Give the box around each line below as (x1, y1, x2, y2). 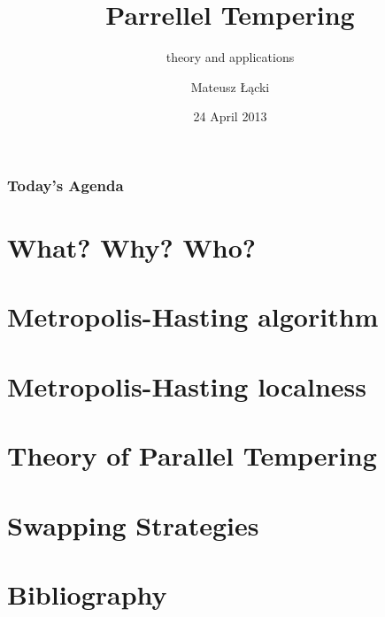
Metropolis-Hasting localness (7, 367, 367, 404)
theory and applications (166, 48, 295, 66)
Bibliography (7, 575, 167, 612)
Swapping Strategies (7, 506, 259, 543)
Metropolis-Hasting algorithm (7, 298, 379, 335)
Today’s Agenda (7, 174, 124, 196)
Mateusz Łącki (190, 77, 270, 96)
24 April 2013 (193, 107, 267, 126)
